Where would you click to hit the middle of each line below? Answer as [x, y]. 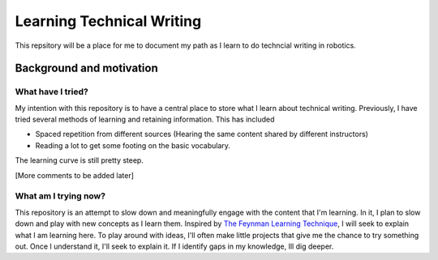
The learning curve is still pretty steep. [79, 160]
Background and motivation [86, 68]
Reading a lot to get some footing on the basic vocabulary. [133, 145]
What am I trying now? [60, 196]
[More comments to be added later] [74, 175]
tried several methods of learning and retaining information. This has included [145, 119]
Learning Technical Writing [108, 21]
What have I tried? [52, 92]
